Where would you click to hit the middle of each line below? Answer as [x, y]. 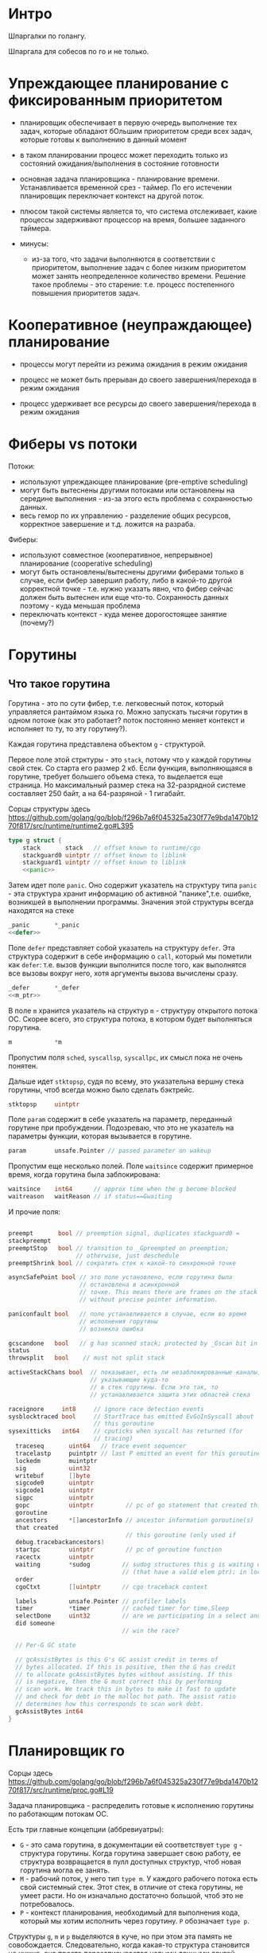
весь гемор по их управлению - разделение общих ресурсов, [125, 516]
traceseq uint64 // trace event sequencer [101, 1446]
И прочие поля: [35, 1212]
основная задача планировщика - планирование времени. [120, 178]
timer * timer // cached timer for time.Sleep [122, 1609]
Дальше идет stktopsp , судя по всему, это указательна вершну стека [126, 1081]
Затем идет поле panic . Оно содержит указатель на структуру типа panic [133, 885]
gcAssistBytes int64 [49, 1711]
